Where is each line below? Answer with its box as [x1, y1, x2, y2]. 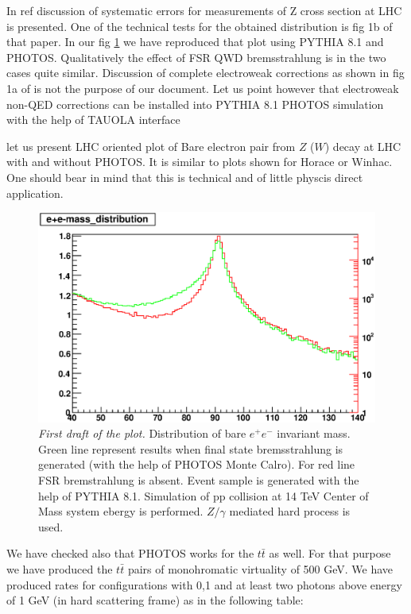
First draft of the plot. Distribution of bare [38, 425, 246, 442]
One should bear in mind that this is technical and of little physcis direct [6, 168, 363, 185]
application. [6, 184, 64, 201]
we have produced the [6, 561, 113, 577]
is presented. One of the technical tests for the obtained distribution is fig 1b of [6, 17, 393, 34]
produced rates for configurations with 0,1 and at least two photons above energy [6, 576, 402, 593]
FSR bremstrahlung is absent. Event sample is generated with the [38, 472, 359, 488]
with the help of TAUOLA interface [6, 111, 180, 128]
